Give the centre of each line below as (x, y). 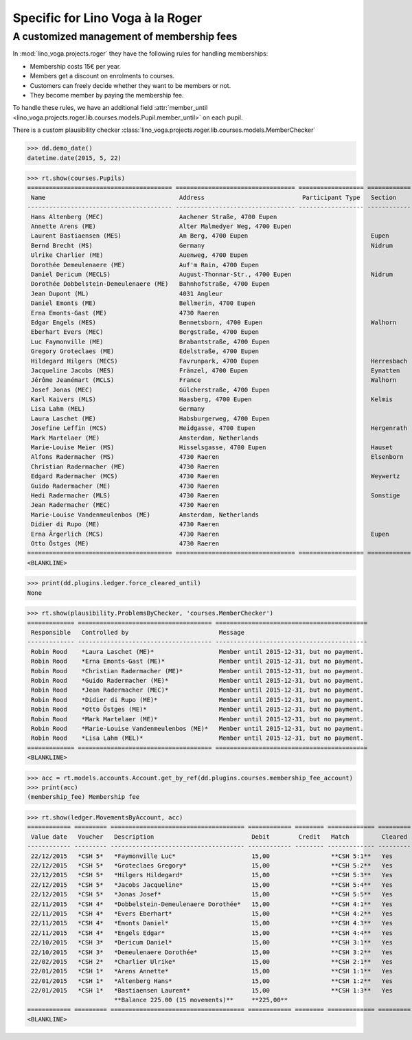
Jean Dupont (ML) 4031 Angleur (127, 293)
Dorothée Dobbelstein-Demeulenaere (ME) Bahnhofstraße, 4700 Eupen (151, 284)
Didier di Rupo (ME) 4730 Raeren (125, 524)
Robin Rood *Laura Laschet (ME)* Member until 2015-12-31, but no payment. (197, 652)
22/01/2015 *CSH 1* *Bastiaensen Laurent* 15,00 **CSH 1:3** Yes (212, 991)
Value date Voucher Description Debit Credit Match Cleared (219, 837)
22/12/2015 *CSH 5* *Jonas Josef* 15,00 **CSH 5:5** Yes (212, 894)
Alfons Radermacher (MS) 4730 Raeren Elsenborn (218, 457)
